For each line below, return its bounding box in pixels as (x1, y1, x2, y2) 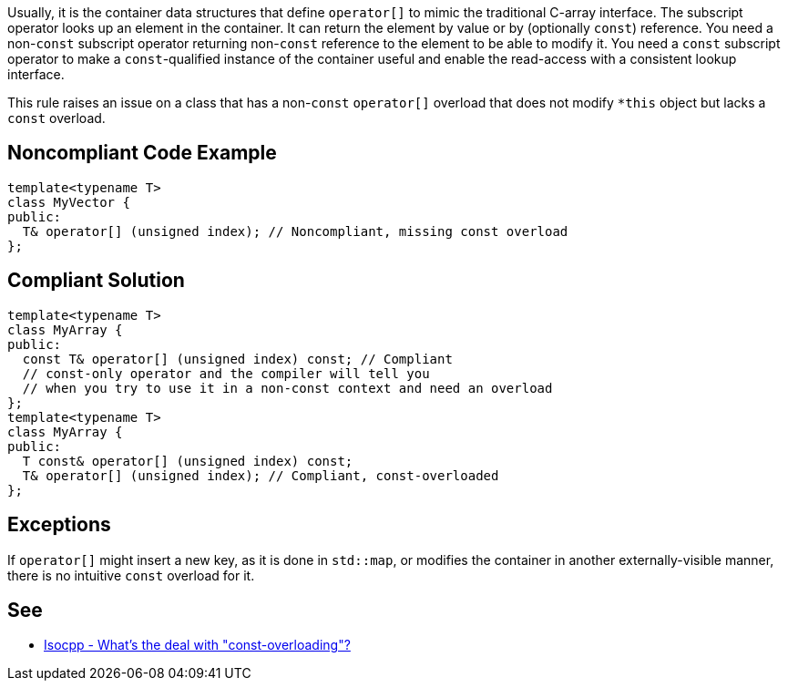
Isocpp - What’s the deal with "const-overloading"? (44, 637, 351, 653)
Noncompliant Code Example (7, 141, 277, 165)
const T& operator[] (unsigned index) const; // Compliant (22, 351, 453, 366)
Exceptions (7, 513, 111, 537)
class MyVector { (7, 194, 130, 210)
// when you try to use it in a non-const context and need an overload (22, 380, 553, 395)
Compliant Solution (7, 269, 185, 293)
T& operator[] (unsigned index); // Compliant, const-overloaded (22, 467, 499, 483)
